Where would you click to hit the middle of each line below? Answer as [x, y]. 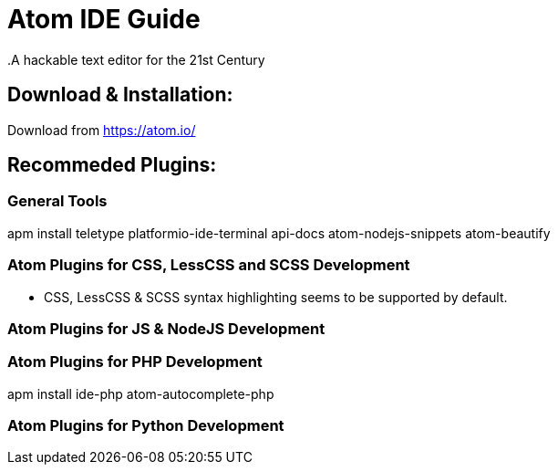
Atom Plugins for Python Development [146, 426]
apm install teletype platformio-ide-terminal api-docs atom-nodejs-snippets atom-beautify [279, 233]
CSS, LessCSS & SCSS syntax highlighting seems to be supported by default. [276, 297]
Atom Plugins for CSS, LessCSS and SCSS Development [209, 265]
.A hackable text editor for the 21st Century [136, 59]
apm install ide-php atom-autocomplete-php [141, 393]
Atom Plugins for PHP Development [135, 362]
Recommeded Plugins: [112, 165]
